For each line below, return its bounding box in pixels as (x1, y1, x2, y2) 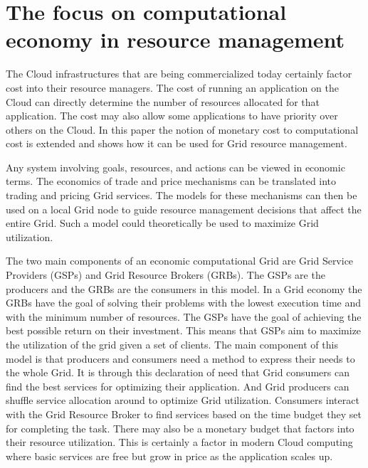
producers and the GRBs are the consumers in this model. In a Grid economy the (6, 281, 362, 296)
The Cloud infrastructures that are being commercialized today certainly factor (6, 66, 352, 81)
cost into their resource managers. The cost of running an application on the (6, 80, 339, 95)
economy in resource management (6, 25, 345, 54)
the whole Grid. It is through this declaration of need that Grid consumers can (6, 365, 349, 380)
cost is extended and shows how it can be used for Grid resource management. (6, 136, 347, 151)
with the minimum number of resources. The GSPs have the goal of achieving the (6, 309, 362, 324)
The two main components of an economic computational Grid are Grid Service (6, 253, 354, 268)
